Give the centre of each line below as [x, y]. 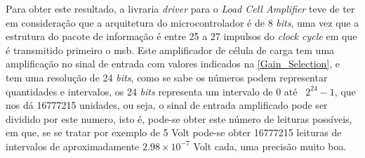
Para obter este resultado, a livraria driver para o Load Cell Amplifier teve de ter [180, 8]
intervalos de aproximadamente [73, 146]
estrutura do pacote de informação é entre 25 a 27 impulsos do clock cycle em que [181, 36]
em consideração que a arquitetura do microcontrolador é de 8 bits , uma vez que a [182, 22]
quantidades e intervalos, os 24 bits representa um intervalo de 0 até [152, 91]
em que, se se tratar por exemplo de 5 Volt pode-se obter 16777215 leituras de [174, 132]
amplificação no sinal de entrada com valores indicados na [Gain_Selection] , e [173, 64]
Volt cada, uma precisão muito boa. [270, 146]
